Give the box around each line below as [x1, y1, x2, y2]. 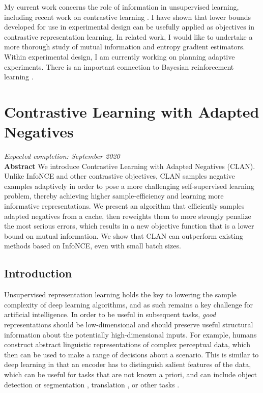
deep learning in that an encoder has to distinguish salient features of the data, [4, 359, 251, 370]
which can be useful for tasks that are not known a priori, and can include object [4, 369, 257, 379]
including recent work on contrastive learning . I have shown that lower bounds [4, 11, 251, 22]
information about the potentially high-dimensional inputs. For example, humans [4, 329, 257, 340]
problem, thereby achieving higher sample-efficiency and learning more [4, 190, 224, 201]
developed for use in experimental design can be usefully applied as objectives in [4, 21, 255, 32]
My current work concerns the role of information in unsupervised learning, [4, 2, 239, 12]
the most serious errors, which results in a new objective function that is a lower [4, 220, 254, 231]
